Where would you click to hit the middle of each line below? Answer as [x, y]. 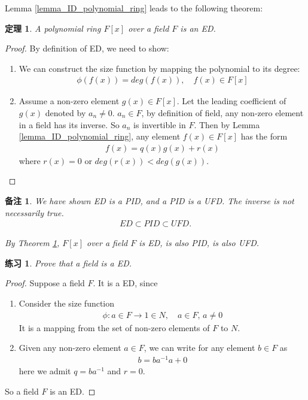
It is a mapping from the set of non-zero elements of [114, 327]
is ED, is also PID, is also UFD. [199, 243]
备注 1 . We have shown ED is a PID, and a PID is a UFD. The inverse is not [150, 201]
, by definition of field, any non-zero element [222, 113]
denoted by [65, 113]
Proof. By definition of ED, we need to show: [87, 48]
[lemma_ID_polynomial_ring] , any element [100, 136]
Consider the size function [67, 303]
